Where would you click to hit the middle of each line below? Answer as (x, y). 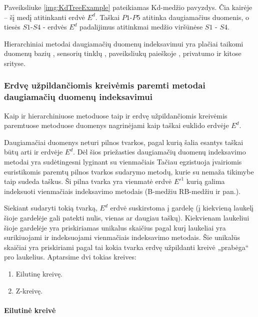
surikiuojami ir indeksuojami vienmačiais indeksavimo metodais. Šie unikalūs (122, 237)
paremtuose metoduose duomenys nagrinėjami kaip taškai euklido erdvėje (116, 125)
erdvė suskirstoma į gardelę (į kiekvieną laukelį (182, 208)
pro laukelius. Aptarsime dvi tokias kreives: (70, 257)
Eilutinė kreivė (30, 310)
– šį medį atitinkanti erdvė (44, 17)
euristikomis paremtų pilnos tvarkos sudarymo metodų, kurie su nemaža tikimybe (129, 171)
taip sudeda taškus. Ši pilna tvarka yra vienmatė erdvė (88, 181)
